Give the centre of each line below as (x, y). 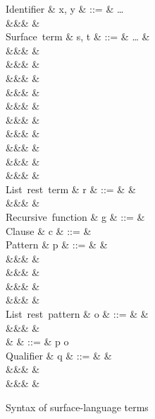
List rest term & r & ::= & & (71, 189)
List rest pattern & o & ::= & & (77, 314)
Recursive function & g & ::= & (75, 216)
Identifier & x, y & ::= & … (65, 8)
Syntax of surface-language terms (77, 407)
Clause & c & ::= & (49, 230)
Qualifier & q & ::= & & (59, 355)
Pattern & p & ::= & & (57, 245)
